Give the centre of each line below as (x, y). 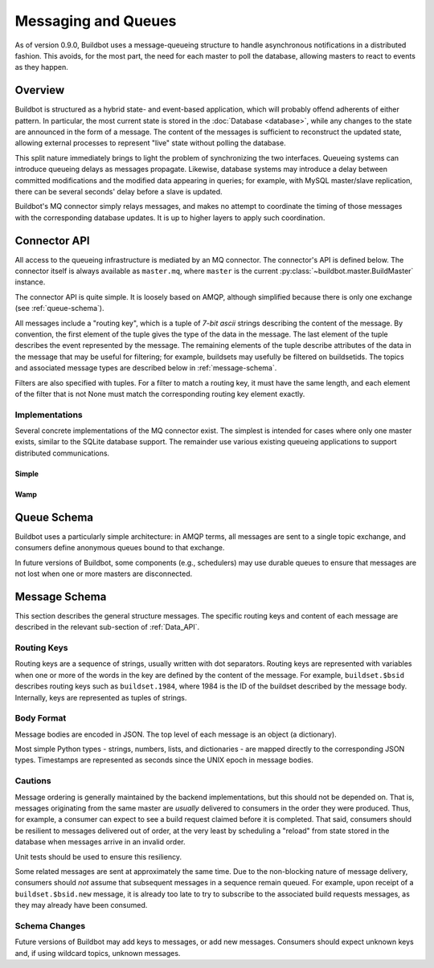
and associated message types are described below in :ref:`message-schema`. (146, 368)
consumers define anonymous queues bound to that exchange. (120, 548)
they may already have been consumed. (81, 905)
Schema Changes (50, 925)
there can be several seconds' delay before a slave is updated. (119, 191)
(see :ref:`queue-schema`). (59, 308)
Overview (40, 90)
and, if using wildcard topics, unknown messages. (98, 953)
